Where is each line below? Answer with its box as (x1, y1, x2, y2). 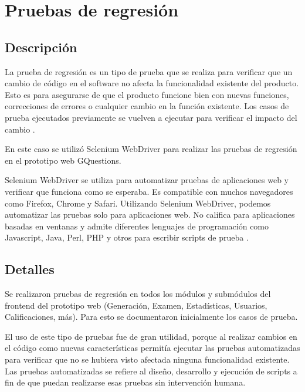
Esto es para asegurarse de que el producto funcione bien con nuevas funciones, (5, 88, 289, 100)
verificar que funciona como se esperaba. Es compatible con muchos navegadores (5, 185, 293, 197)
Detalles (5, 260, 55, 278)
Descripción (5, 38, 77, 56)
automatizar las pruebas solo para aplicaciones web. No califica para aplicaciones (5, 208, 295, 221)
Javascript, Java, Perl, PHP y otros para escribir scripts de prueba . (5, 231, 249, 244)
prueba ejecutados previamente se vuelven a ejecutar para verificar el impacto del (5, 111, 297, 123)
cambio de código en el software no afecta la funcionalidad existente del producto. (5, 77, 299, 89)
